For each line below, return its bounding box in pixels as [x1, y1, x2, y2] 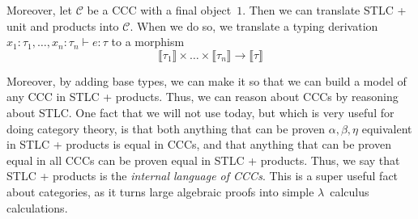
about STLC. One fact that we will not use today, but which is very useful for [6, 103, 395, 120]
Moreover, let [6, 2, 72, 18]
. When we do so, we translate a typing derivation [130, 17, 378, 34]
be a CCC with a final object [87, 2, 232, 18]
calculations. [6, 199, 68, 216]
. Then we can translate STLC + [242, 2, 407, 18]
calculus [330, 183, 369, 200]
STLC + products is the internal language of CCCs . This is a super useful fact [6, 167, 399, 184]
